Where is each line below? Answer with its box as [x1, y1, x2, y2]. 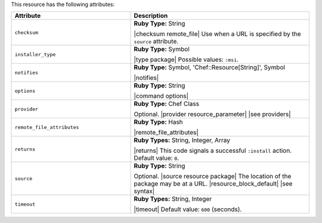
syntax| [134, 187, 155, 196]
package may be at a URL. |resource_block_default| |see [134, 180, 293, 188]
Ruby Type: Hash [134, 118, 183, 126]
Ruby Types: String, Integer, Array [134, 136, 231, 145]
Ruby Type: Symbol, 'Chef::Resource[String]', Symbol [134, 63, 286, 71]
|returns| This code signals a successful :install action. [134, 146, 292, 155]
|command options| [134, 92, 189, 100]
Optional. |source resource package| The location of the [134, 172, 292, 181]
